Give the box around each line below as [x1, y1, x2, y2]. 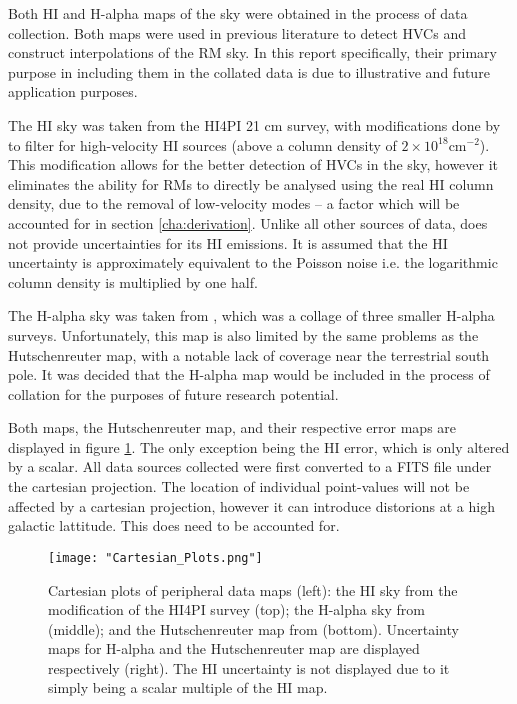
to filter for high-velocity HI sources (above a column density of [8, 134, 397, 155]
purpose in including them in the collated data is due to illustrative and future [8, 61, 490, 82]
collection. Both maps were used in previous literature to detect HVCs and [8, 22, 466, 43]
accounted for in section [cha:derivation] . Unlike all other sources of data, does [8, 212, 488, 233]
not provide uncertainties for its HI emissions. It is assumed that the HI [8, 232, 448, 253]
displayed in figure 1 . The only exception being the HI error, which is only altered [8, 436, 510, 457]
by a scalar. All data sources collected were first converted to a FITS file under [8, 456, 492, 477]
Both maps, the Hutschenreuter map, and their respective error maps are [8, 417, 457, 438]
